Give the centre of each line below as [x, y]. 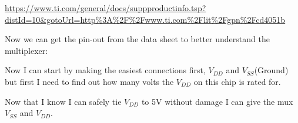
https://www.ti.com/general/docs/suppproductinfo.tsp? [106, 8]
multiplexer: [26, 50]
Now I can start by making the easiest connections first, [105, 70]
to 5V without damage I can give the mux [217, 101]
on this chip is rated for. [237, 81]
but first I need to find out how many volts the [89, 81]
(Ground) [271, 70]
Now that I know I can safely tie [63, 101]
